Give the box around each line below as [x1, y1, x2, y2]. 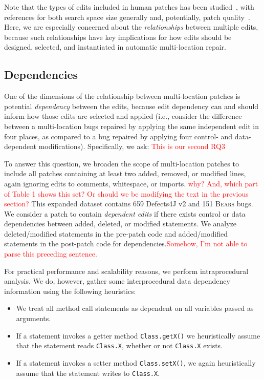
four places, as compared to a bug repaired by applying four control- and [4, 131, 233, 141]
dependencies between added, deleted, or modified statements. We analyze [4, 218, 237, 229]
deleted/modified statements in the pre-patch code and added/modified [4, 228, 228, 239]
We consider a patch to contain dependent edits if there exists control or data [4, 208, 246, 219]
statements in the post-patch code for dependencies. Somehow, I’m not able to [4, 238, 248, 249]
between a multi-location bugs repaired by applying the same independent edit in [4, 120, 259, 131]
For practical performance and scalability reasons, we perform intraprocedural [4, 265, 249, 276]
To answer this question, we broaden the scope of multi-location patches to [4, 158, 239, 168]
